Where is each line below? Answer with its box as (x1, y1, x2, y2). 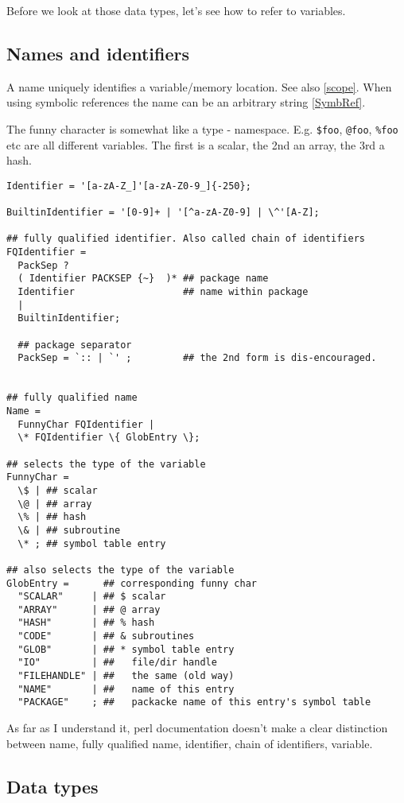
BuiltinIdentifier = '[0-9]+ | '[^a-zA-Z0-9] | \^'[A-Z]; (6, 207, 320, 219)
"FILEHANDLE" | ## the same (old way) (17, 670, 235, 682)
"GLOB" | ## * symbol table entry (17, 643, 235, 655)
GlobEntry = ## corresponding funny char (6, 577, 257, 589)
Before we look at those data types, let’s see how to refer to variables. (6, 2, 346, 18)
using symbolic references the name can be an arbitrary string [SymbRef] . (6, 94, 366, 111)
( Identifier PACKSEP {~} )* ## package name (17, 273, 269, 285)
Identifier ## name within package (17, 286, 309, 298)
